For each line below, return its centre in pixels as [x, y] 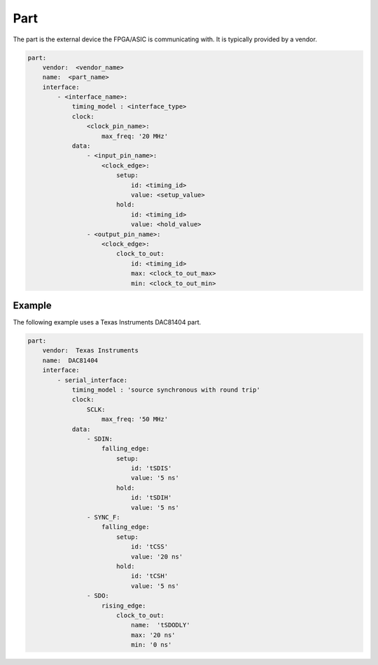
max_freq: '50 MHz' [135, 419]
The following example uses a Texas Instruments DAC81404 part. [107, 322]
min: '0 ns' [151, 645]
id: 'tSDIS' [151, 468]
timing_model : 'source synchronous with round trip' [166, 390]
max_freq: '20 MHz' [135, 136]
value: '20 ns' [157, 556]
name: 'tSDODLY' [160, 625]
